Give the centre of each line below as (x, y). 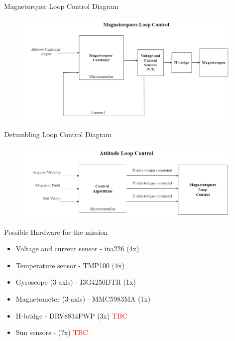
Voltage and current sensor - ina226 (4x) (77, 249)
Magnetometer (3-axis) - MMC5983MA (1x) (83, 298)
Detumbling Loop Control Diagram (58, 134)
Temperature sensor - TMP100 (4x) (70, 265)
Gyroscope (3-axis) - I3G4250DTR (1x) (76, 282)
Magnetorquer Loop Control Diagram (61, 6)
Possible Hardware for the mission (56, 232)
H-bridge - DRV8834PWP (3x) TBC (71, 315)
